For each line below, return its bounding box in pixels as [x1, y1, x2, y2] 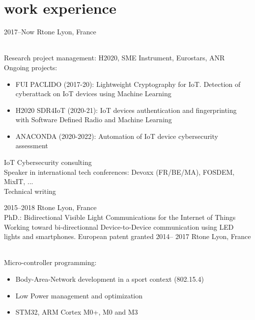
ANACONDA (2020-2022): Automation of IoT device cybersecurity [15, 131, 218, 141]
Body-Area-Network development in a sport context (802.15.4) [15, 274, 204, 284]
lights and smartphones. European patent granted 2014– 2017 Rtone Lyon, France [4, 231, 251, 241]
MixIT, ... [4, 176, 33, 187]
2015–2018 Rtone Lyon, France [4, 202, 97, 213]
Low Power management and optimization [15, 290, 143, 300]
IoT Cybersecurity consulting [4, 157, 92, 167]
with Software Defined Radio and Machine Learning [15, 114, 172, 125]
